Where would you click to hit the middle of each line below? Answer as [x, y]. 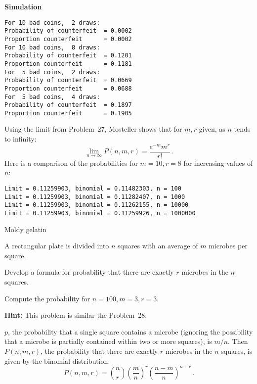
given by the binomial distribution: [57, 360]
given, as [212, 129]
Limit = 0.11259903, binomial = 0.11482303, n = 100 [93, 188]
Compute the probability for [47, 298]
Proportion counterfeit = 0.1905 [68, 113]
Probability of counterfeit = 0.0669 [68, 80]
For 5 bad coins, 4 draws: [52, 97]
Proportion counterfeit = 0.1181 [68, 64]
